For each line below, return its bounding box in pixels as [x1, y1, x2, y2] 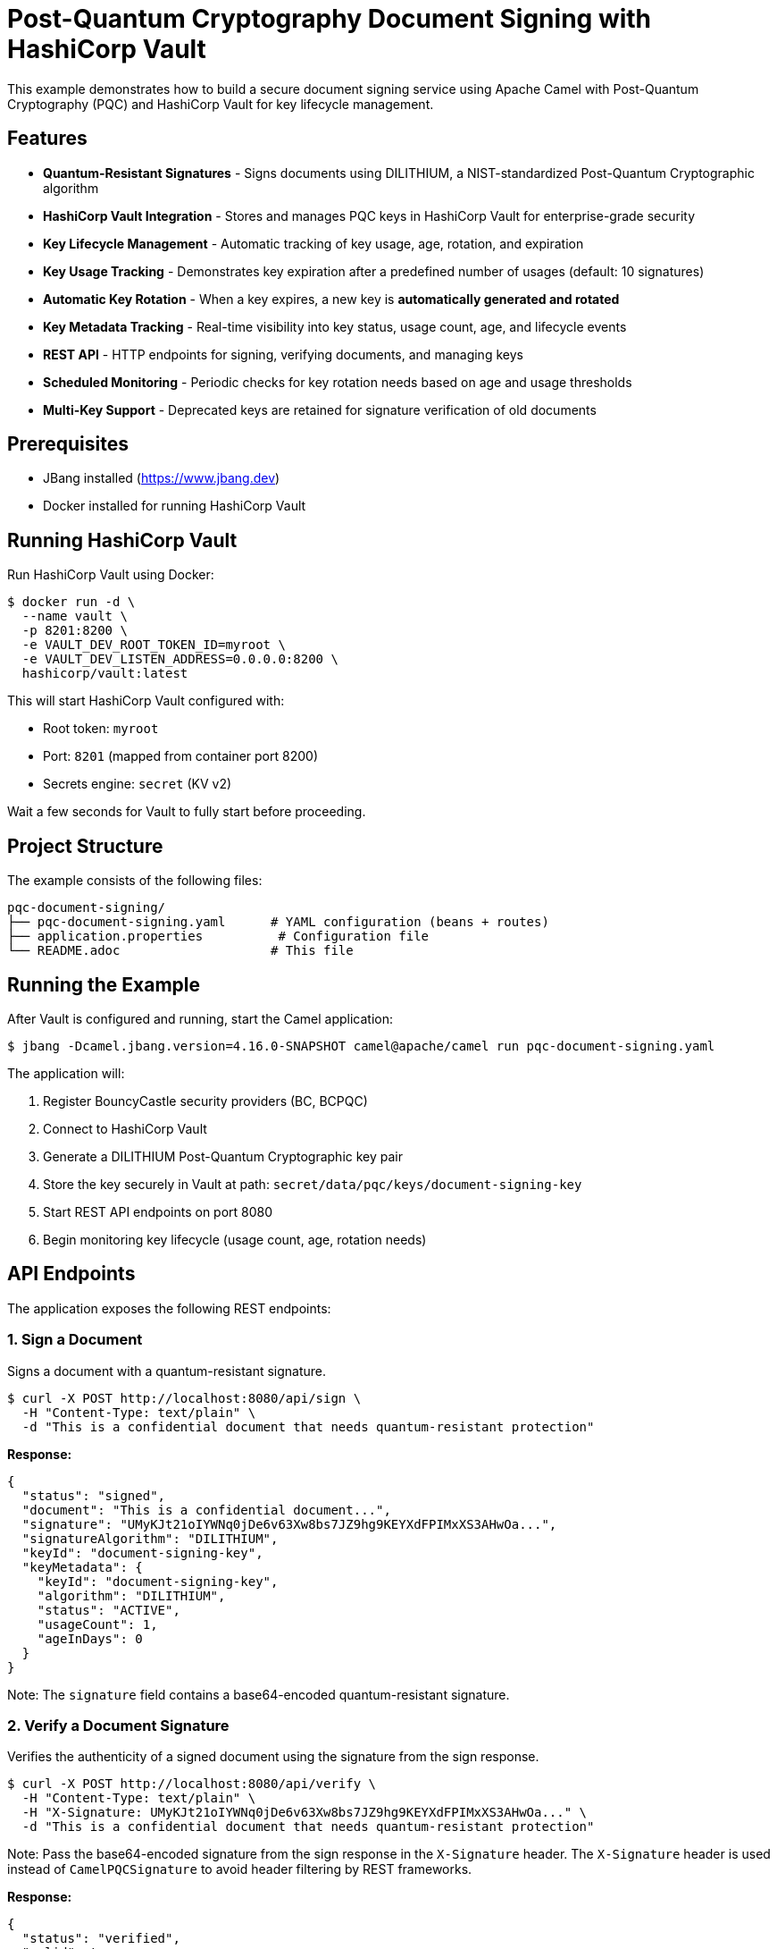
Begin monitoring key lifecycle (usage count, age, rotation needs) [43, 1231, 427, 1247]
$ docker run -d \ [7, 595, 136, 610]
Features [7, 127, 88, 150]
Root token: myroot [43, 721, 159, 737]
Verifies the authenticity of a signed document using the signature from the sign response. [7, 1749, 539, 1765]
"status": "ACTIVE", [37, 1602, 180, 1617]
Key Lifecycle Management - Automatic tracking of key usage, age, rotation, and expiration [43, 235, 584, 251]
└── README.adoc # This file [7, 943, 354, 958]
